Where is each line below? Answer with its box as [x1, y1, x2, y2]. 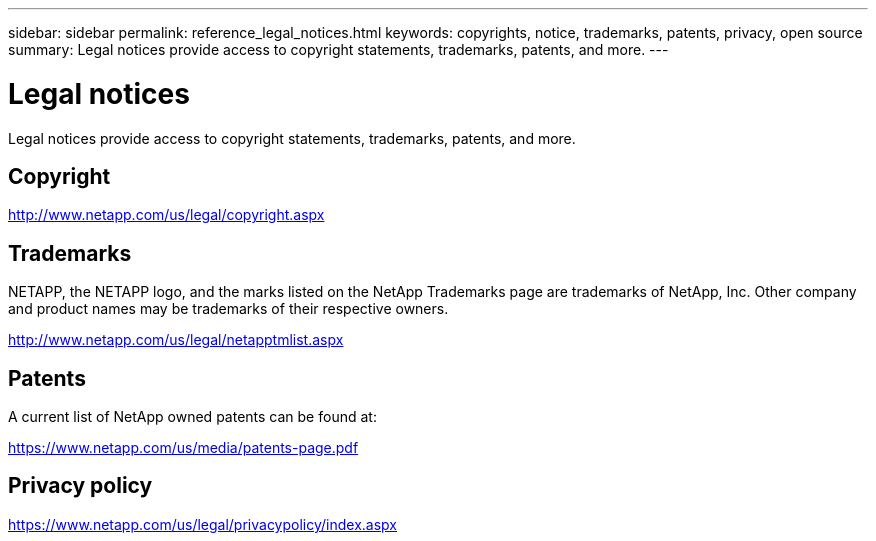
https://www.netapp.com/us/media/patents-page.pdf [8, 439, 359, 457]
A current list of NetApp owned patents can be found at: [8, 408, 377, 426]
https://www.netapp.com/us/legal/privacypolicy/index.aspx [8, 515, 397, 533]
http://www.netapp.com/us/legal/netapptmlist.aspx [8, 331, 344, 349]
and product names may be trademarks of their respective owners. [8, 300, 449, 318]
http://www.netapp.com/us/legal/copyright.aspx [8, 206, 325, 224]
